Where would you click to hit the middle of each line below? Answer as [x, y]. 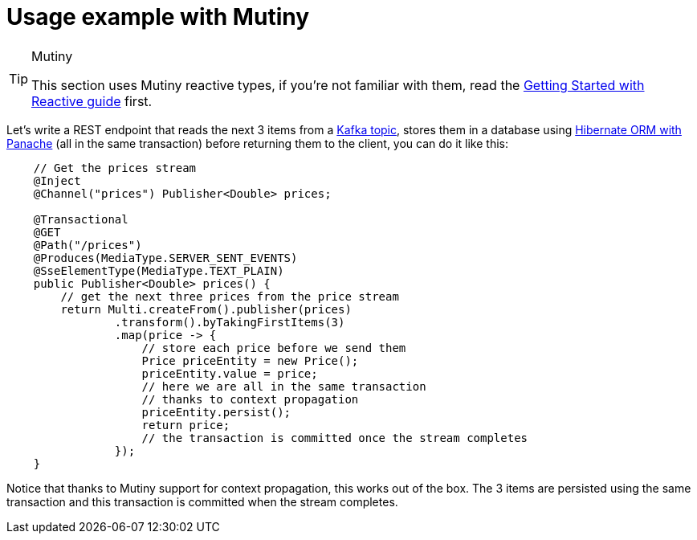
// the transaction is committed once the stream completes [335, 438]
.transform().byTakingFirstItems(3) [230, 322]
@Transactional [81, 219]
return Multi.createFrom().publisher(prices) [206, 309]
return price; [186, 425]
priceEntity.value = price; [230, 373]
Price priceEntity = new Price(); [250, 360]
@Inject [57, 180]
